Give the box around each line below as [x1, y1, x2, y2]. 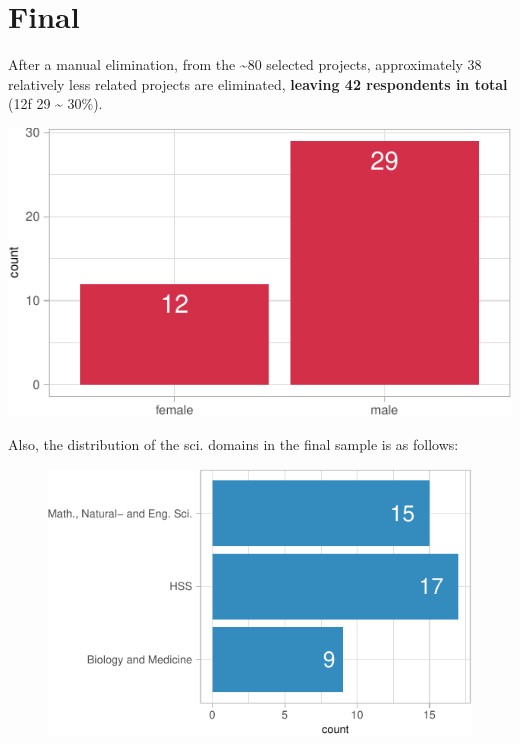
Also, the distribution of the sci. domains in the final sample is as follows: [8, 433, 459, 454]
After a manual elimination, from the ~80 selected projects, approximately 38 [8, 54, 482, 75]
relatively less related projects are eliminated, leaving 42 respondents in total [8, 73, 508, 94]
